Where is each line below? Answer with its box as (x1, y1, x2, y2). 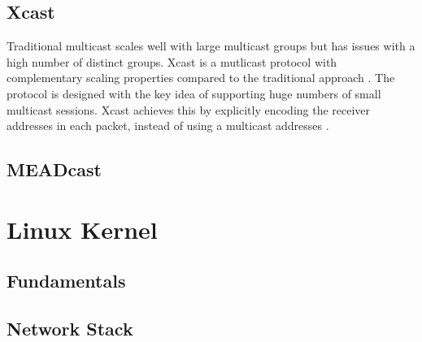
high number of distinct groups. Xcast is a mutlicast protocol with (7, 53, 337, 70)
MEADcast (7, 157, 102, 182)
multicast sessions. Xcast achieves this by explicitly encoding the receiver (7, 101, 371, 118)
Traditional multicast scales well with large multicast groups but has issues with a (7, 37, 415, 54)
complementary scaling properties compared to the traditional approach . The (7, 69, 395, 86)
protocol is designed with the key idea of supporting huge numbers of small (7, 84, 381, 102)
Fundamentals (7, 268, 126, 293)
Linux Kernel (7, 212, 158, 245)
